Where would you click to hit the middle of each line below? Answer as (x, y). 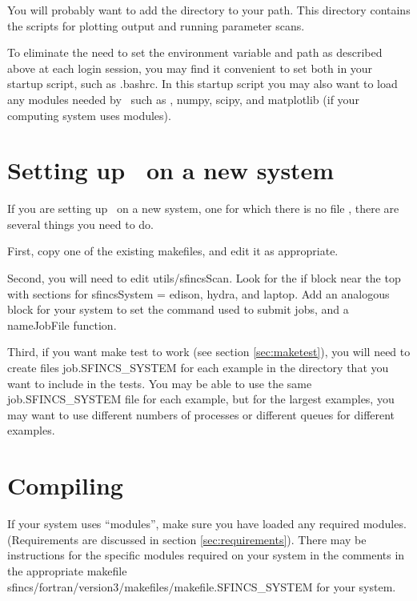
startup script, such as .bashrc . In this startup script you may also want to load (202, 84)
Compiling (65, 485)
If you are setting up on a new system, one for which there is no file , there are (203, 208)
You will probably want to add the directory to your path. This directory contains (209, 10)
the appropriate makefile (67, 570)
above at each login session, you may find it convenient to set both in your (190, 68)
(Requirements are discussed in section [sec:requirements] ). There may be (187, 539)
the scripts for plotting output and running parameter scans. (156, 25)
